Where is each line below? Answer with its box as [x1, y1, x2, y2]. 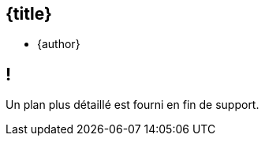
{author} [37, 37, 80, 51]
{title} [6, 4, 52, 24]
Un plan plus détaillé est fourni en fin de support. [6, 98, 259, 112]
